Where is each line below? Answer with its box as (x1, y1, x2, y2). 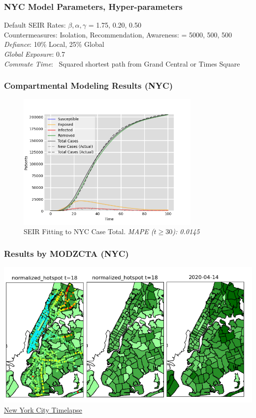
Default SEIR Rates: (4, 20, 66, 30)
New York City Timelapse (4, 404, 82, 415)
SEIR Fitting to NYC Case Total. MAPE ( (24, 226, 154, 237)
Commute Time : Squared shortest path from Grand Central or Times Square (4, 58, 240, 69)
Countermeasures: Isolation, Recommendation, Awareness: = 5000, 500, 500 (4, 29, 232, 39)
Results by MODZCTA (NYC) (4, 247, 129, 259)
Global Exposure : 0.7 (4, 49, 65, 59)
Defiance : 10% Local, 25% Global (4, 39, 104, 49)
